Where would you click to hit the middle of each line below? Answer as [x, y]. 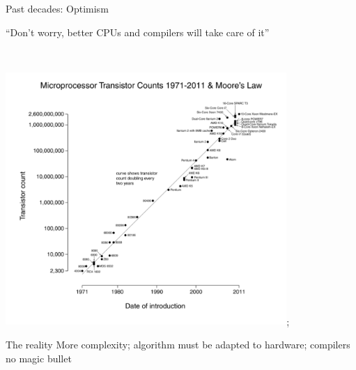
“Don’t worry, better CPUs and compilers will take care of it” [138, 32]
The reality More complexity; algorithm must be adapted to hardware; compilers [178, 344]
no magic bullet [39, 358]
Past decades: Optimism [57, 8]
